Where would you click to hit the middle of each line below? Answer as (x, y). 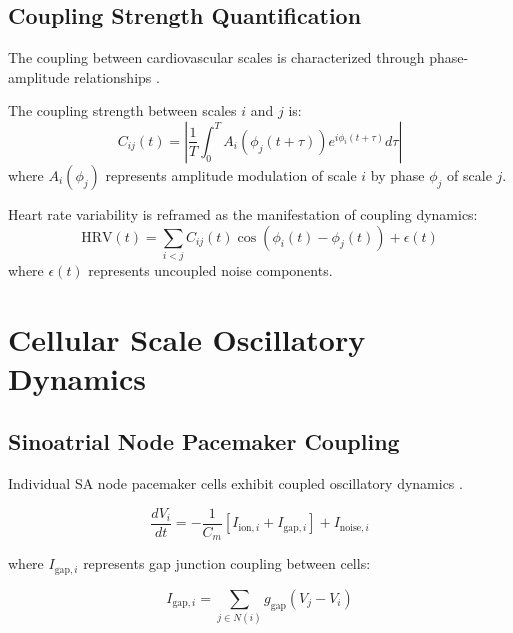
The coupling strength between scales (122, 110)
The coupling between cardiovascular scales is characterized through (216, 57)
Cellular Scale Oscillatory (187, 338)
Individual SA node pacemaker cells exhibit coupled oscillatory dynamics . (235, 483)
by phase (397, 174)
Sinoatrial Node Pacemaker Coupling (204, 441)
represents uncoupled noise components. (210, 269)
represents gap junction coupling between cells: (227, 563)
